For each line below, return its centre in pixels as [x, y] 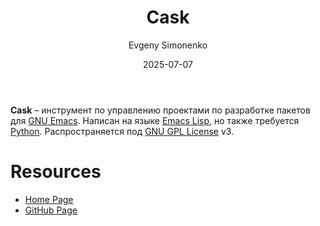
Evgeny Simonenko [168, 45]
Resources [56, 172]
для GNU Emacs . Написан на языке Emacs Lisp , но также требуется [155, 120]
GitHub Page [51, 210]
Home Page [49, 199]
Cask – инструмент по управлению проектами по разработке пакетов [160, 110]
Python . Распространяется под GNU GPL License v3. [122, 131]
